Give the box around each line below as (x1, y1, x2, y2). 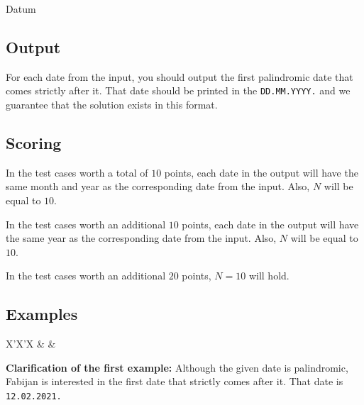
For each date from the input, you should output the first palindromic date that (6, 69, 353, 84)
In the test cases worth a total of (6, 165, 148, 179)
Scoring (6, 132, 62, 154)
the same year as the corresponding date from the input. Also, (6, 231, 277, 245)
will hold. (248, 268, 289, 283)
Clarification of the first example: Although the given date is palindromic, (6, 360, 348, 375)
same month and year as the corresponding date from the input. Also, (6, 179, 310, 194)
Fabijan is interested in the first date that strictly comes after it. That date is (6, 374, 343, 389)
